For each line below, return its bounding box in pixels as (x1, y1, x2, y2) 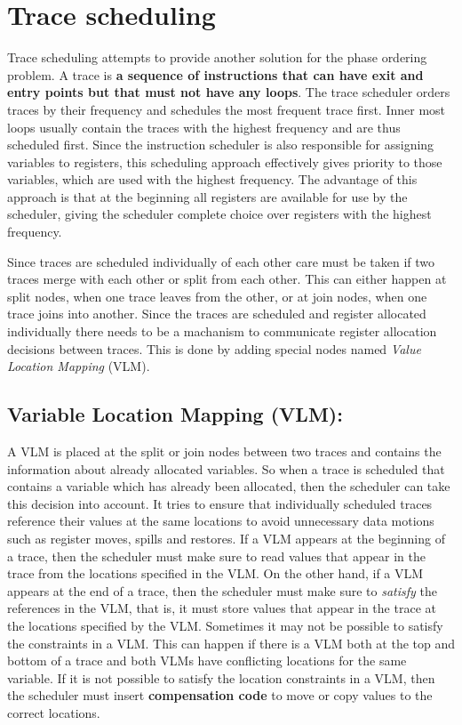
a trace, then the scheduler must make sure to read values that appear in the (7, 546, 426, 565)
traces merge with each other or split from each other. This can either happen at (7, 270, 447, 288)
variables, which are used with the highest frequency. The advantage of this (7, 170, 418, 189)
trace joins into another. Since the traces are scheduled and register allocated (7, 304, 426, 323)
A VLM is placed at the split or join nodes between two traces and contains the (7, 442, 442, 461)
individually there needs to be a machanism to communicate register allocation (7, 322, 437, 341)
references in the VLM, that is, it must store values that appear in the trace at (7, 599, 436, 617)
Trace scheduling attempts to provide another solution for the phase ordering (7, 48, 427, 67)
